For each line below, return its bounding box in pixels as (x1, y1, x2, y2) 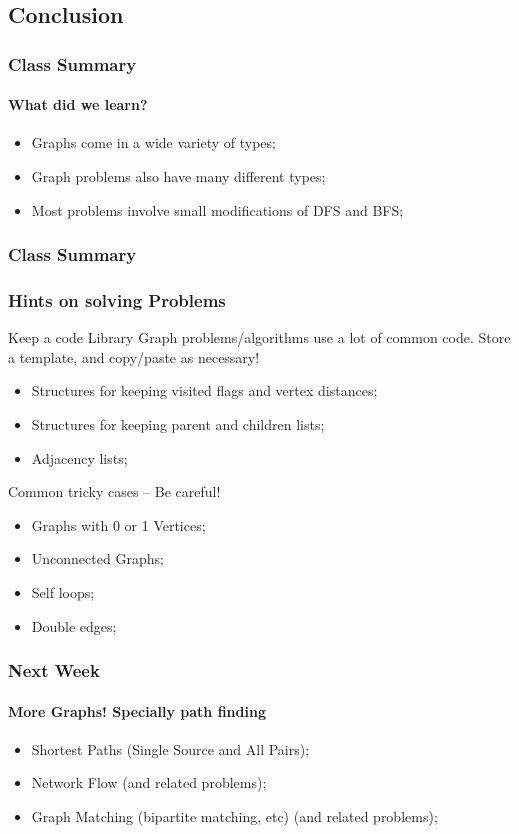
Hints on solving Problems (8, 287, 226, 312)
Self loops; (31, 582, 95, 603)
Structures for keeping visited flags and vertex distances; (31, 380, 378, 401)
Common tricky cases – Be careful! (8, 481, 221, 502)
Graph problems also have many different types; (31, 166, 326, 187)
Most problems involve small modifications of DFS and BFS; (31, 199, 404, 220)
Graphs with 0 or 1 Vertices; (31, 514, 206, 535)
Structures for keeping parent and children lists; (31, 414, 325, 435)
